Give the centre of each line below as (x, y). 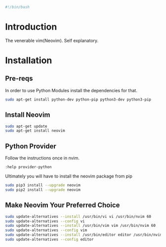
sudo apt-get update (26, 126)
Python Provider (31, 146)
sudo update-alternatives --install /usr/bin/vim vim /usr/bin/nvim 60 (80, 226)
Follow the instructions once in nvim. (42, 158)
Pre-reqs (19, 79)
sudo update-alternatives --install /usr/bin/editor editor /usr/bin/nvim (84, 235)
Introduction (31, 27)
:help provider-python (28, 167)
